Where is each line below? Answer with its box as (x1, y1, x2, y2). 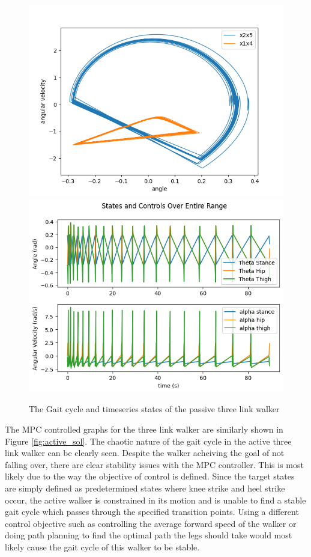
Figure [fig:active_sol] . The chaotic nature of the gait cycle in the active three (5, 434, 292, 447)
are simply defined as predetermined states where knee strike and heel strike (5, 481, 285, 494)
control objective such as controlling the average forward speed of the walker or (5, 517, 297, 529)
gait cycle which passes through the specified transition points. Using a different (5, 505, 299, 518)
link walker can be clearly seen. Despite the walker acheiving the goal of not (5, 446, 285, 459)
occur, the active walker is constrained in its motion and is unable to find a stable (5, 493, 306, 506)
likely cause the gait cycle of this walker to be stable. (5, 540, 200, 553)
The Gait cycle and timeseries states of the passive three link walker (29, 403, 280, 415)
